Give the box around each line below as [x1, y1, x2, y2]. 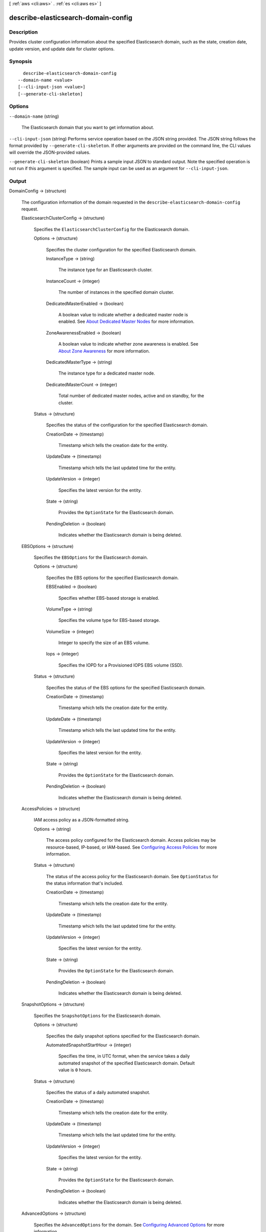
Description [9, 29, 38, 35]
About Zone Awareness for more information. [58, 348, 150, 354]
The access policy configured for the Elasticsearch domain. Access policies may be [46, 837, 216, 843]
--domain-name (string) [9, 113, 59, 119]
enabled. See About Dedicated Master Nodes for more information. [58, 318, 195, 325]
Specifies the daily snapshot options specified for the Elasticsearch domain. [46, 1033, 200, 1039]
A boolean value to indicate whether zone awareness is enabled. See [58, 341, 199, 347]
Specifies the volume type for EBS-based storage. [58, 617, 160, 623]
